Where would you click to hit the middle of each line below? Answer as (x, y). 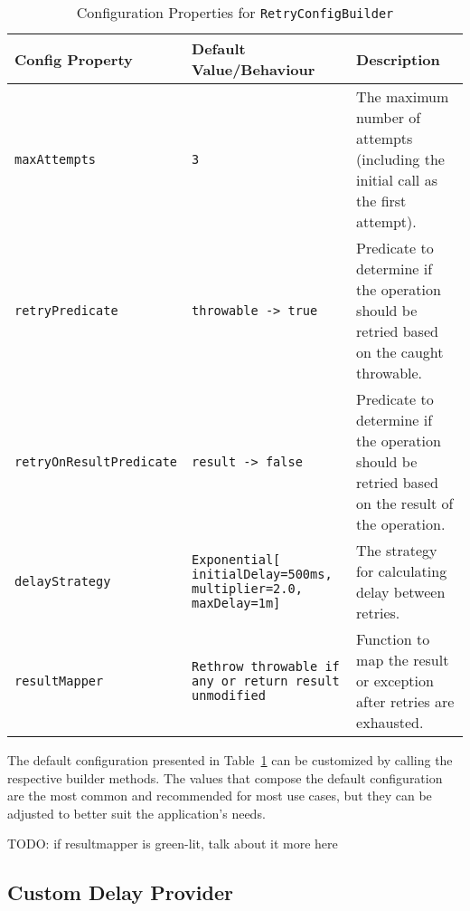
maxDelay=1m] (236, 603)
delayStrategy (63, 581)
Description (398, 59)
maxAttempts (56, 159)
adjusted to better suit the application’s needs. (136, 813)
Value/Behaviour (254, 69)
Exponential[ (236, 560)
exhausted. (390, 722)
